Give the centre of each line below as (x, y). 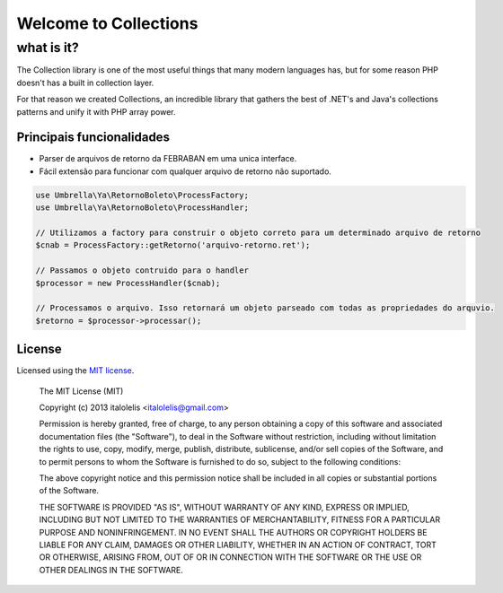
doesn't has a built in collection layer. (85, 83)
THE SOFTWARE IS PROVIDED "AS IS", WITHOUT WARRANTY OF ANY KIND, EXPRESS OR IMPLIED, (225, 507)
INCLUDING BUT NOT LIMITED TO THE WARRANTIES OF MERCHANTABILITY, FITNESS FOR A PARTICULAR (239, 519)
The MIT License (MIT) (81, 391)
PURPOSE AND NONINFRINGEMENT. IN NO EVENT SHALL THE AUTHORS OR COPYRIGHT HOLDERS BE (233, 532)
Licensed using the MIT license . (75, 371)
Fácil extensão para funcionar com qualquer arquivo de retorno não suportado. (185, 171)
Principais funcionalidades (93, 138)
